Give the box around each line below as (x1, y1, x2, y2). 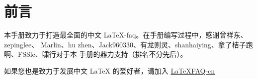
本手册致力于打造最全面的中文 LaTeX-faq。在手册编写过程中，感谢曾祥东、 (4, 30, 248, 40)
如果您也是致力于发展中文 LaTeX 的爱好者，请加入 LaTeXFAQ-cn (4, 65, 215, 76)
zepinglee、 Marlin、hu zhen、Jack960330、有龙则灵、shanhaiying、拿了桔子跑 (4, 39, 253, 49)
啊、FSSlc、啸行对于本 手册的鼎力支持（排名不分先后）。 (4, 49, 187, 59)
